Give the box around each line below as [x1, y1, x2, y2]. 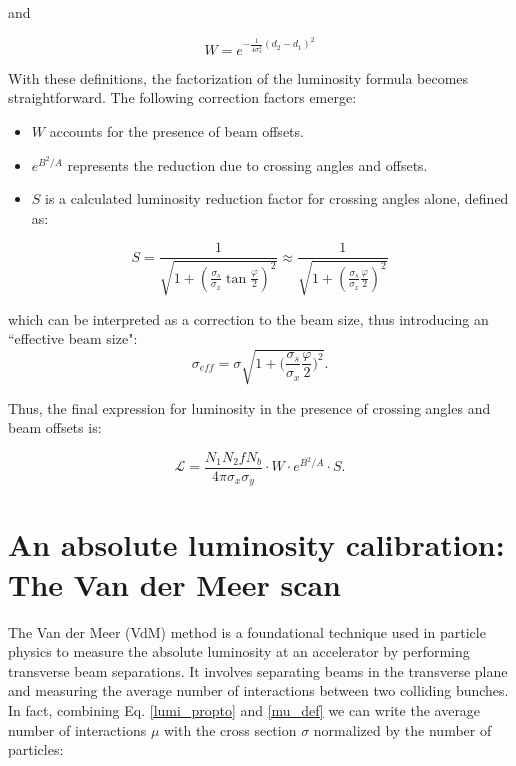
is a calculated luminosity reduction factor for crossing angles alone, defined [45, 188, 509, 209]
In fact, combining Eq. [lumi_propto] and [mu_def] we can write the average [8, 699, 481, 720]
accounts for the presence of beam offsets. [49, 121, 304, 142]
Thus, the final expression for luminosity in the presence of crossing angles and [8, 397, 491, 418]
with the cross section [164, 719, 297, 740]
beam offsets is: [8, 417, 102, 438]
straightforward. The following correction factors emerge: [8, 87, 357, 108]
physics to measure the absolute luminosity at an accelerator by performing [8, 641, 470, 662]
